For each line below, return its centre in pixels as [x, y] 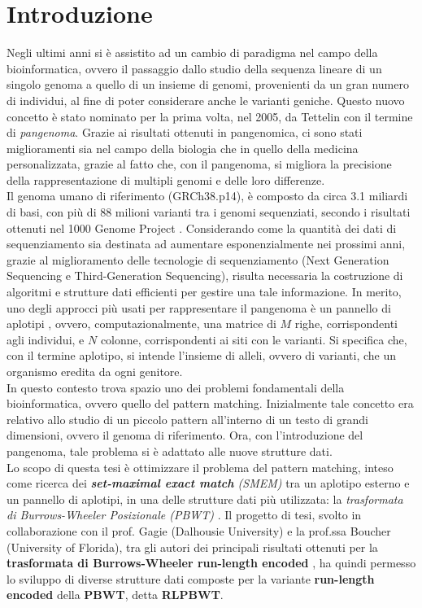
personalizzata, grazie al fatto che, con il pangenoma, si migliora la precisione [199, 164]
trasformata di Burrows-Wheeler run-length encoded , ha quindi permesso [211, 563]
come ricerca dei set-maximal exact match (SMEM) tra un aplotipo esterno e [208, 483]
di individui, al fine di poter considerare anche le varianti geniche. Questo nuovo [206, 100]
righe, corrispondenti [346, 324]
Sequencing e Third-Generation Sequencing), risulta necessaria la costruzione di [205, 276]
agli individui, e [46, 339]
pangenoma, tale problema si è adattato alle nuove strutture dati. [170, 451]
